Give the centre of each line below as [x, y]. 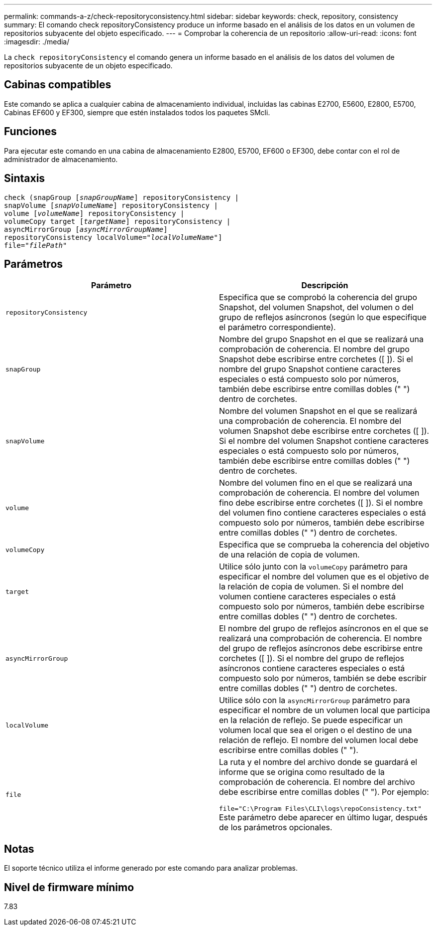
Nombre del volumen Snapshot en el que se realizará [318, 411]
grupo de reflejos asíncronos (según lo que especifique [323, 317]
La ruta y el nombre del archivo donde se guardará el [318, 762]
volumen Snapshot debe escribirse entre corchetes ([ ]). [324, 431]
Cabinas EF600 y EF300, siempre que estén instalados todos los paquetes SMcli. [137, 112]
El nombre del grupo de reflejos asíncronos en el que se [324, 629]
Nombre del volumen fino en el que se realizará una [316, 483]
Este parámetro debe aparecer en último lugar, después [324, 818]
